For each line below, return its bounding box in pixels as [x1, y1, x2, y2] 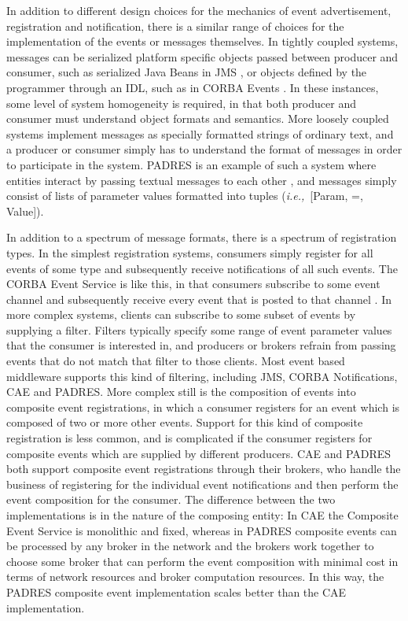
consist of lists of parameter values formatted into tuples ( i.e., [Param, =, [6, 187, 363, 204]
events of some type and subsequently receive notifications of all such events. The [6, 260, 398, 276]
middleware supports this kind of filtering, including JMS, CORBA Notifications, [6, 368, 398, 384]
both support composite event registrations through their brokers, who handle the [6, 460, 401, 477]
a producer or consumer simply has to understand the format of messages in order [6, 141, 402, 157]
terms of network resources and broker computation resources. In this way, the [6, 568, 384, 585]
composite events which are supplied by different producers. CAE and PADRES [6, 445, 391, 461]
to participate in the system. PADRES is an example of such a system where [6, 156, 377, 172]
